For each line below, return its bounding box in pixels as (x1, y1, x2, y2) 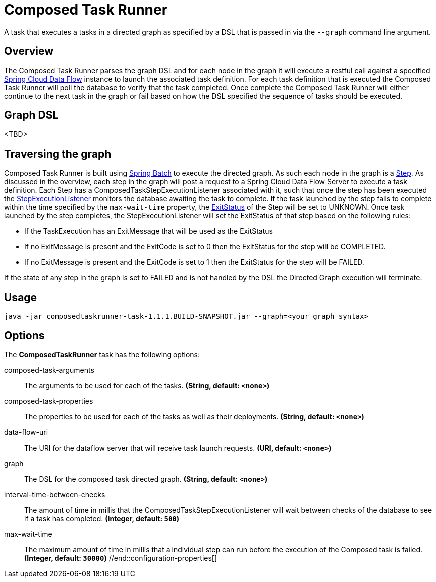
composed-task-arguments (4, 365, 94, 374)
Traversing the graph (4, 147, 112, 160)
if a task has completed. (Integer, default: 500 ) (24, 514, 180, 523)
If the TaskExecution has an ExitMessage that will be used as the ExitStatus (24, 227, 273, 236)
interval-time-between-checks (4, 490, 105, 499)
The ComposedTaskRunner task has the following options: (4, 350, 200, 359)
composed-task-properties (4, 396, 93, 405)
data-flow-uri (4, 427, 48, 436)
